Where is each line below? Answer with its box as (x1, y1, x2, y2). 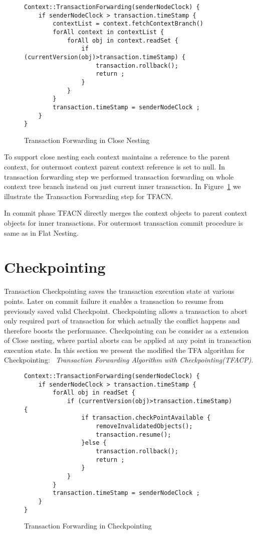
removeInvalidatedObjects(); (96, 423, 193, 430)
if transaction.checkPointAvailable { (81, 414, 211, 422)
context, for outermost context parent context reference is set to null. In (4, 161, 225, 172)
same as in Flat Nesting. (4, 227, 79, 238)
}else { (81, 439, 107, 447)
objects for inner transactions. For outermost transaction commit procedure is (4, 218, 243, 228)
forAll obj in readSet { (53, 389, 135, 397)
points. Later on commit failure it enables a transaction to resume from (4, 295, 223, 306)
